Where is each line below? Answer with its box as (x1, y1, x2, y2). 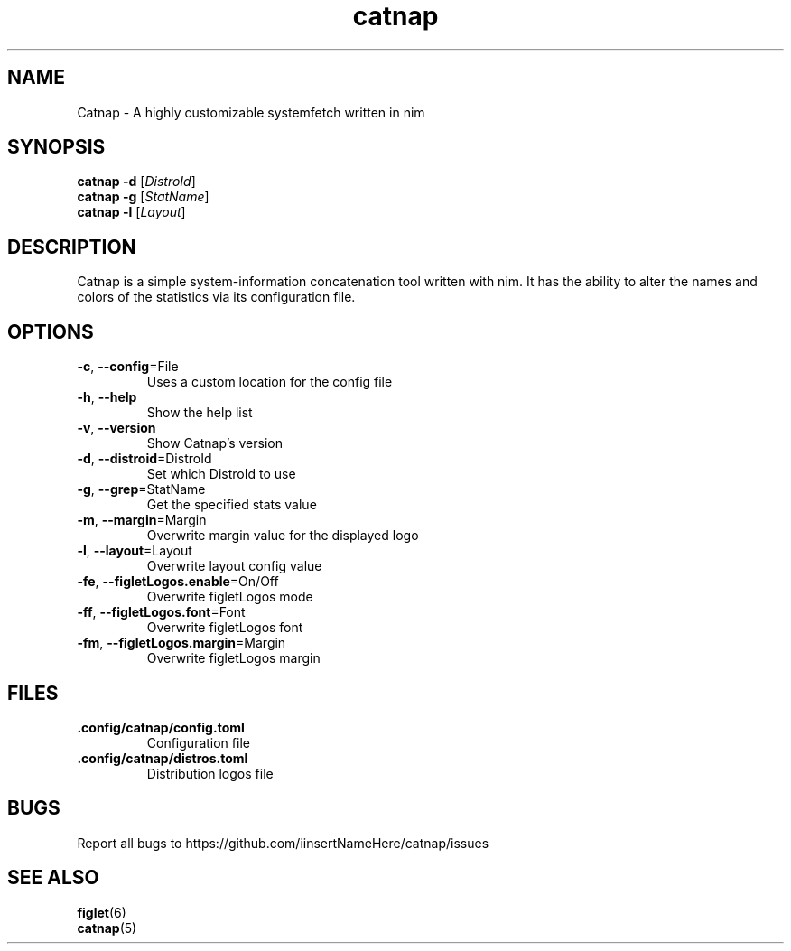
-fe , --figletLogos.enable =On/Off (77, 573, 279, 590)
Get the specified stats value (146, 497, 317, 513)
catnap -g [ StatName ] (77, 189, 209, 205)
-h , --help (77, 389, 137, 406)
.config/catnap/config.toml (77, 719, 245, 735)
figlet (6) (77, 904, 126, 920)
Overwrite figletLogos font (146, 620, 303, 636)
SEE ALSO (7, 866, 99, 890)
